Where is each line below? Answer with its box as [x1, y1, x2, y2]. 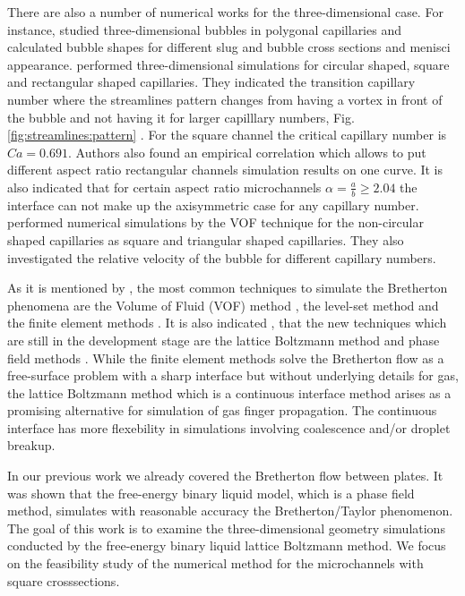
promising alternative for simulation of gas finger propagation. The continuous [7, 401, 437, 420]
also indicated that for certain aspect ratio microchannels [7, 177, 322, 196]
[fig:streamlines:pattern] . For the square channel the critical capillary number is [7, 125, 447, 144]
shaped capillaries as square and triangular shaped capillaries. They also [7, 230, 404, 249]
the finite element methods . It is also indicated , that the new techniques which [7, 313, 447, 332]
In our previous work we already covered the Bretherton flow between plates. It [7, 466, 443, 485]
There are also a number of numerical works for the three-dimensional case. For [7, 3, 443, 21]
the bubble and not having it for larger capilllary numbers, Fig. [7, 107, 355, 126]
